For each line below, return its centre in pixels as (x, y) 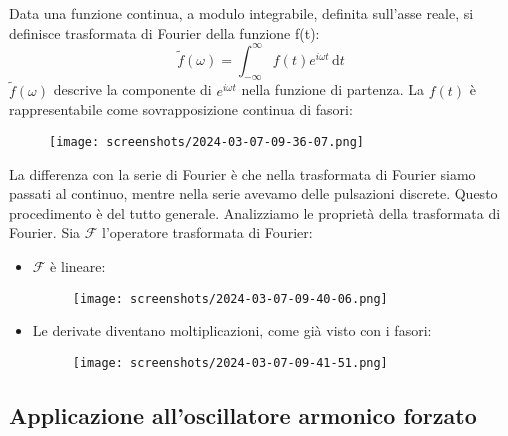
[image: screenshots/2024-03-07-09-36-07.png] (206, 141)
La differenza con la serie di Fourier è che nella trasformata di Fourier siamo (242, 173)
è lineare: (78, 265)
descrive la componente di (132, 89)
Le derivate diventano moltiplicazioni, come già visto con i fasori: (232, 330)
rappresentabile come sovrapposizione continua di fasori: (181, 109)
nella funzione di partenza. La (333, 89)
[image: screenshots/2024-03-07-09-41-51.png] (230, 362)
